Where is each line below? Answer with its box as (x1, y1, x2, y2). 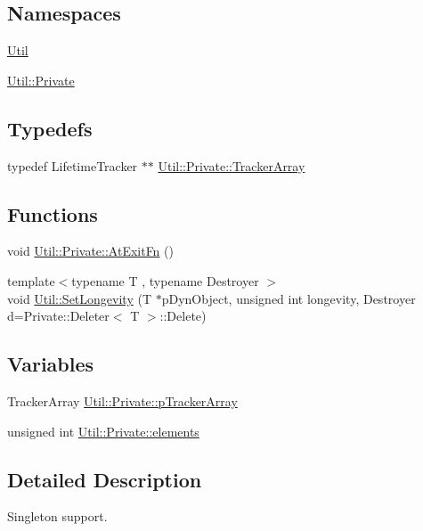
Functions (7, 200, 98, 227)
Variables (7, 350, 94, 378)
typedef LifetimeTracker (7, 156, 138, 175)
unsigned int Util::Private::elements (7, 421, 199, 440)
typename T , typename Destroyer (71, 271, 259, 290)
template (7, 271, 55, 290)
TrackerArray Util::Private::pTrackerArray (7, 391, 238, 410)
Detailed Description (7, 465, 202, 493)
